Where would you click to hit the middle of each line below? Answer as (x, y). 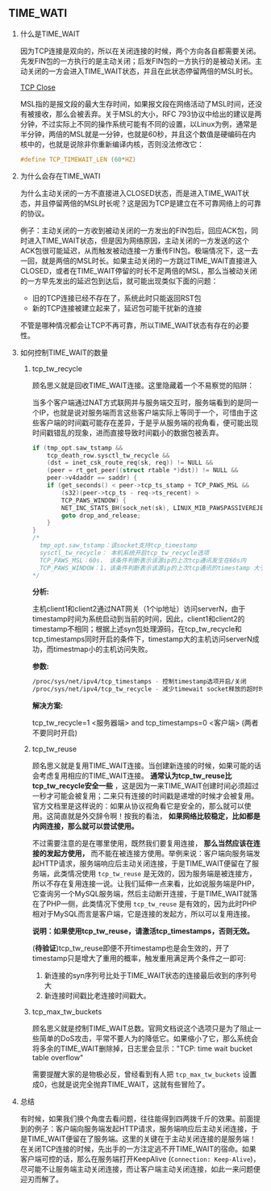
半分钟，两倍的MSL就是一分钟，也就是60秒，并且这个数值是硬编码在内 (138, 134)
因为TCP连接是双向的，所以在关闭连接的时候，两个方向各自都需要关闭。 (140, 51)
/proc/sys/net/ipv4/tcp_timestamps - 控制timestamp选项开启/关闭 (140, 682)
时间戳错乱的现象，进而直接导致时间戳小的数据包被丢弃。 (127, 433)
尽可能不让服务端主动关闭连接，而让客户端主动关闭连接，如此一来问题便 (140, 1169)
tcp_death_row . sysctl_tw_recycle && (108, 455)
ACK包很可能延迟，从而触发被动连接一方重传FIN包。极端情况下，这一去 (139, 250)
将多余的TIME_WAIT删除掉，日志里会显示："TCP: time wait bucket (142, 1049)
